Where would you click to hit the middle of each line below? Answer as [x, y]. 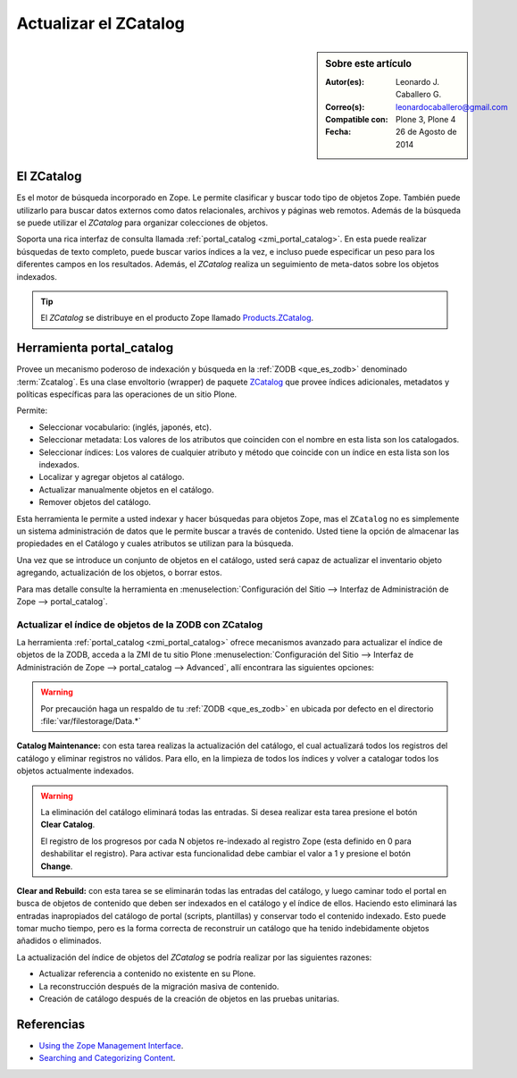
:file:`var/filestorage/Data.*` [91, 721]
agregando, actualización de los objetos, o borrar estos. [119, 573]
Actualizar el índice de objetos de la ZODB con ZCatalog [140, 624]
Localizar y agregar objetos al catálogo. [112, 477]
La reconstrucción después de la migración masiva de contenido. [159, 986]
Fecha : [338, 132]
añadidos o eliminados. [59, 941]
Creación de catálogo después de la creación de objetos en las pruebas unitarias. [189, 999]
